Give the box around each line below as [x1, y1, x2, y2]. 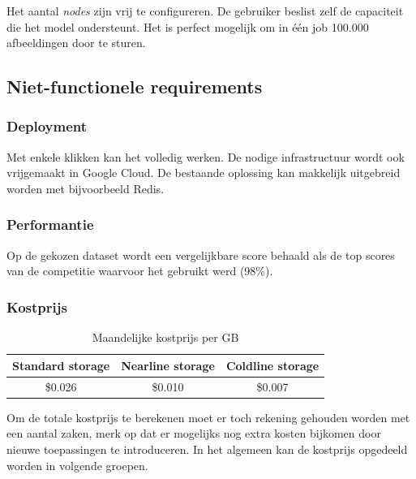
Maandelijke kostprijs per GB [92, 329, 239, 346]
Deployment [6, 116, 88, 136]
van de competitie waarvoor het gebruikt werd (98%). [6, 262, 273, 279]
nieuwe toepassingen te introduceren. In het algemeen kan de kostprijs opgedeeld [6, 440, 408, 457]
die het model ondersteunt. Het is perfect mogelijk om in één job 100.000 [6, 18, 369, 35]
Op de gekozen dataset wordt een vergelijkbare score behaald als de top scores [6, 246, 395, 263]
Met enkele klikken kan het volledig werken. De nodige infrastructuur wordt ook [6, 148, 405, 165]
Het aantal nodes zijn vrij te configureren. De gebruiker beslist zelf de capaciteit [6, 2, 404, 19]
